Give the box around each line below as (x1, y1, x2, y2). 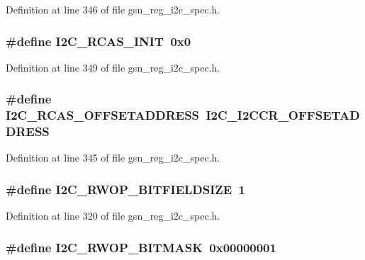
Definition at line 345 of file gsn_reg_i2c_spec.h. (6, 150, 220, 165)
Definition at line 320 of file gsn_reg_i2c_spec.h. (6, 208, 220, 223)
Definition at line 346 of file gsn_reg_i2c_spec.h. (6, 2, 220, 16)
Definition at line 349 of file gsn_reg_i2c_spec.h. (6, 60, 220, 74)
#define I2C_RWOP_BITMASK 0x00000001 (6, 238, 276, 256)
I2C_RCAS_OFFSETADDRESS (6, 106, 200, 124)
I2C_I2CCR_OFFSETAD (206, 106, 360, 124)
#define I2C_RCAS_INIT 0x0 (6, 32, 191, 50)
